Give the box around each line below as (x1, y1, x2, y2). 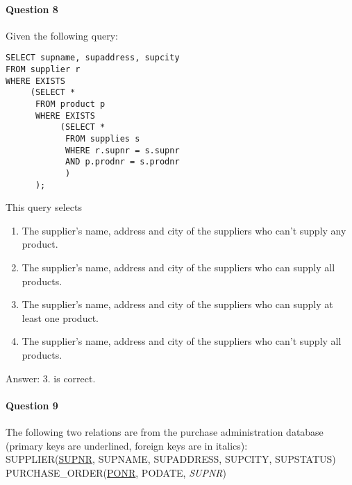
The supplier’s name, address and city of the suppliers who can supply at (22, 297, 333, 312)
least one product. (22, 310, 99, 325)
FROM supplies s (65, 133, 140, 144)
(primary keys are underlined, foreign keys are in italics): (6, 438, 248, 452)
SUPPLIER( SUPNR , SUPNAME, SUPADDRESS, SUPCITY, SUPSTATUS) (6, 452, 336, 466)
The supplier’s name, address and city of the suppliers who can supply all (22, 260, 335, 275)
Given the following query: (6, 28, 118, 42)
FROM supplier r (6, 65, 81, 75)
